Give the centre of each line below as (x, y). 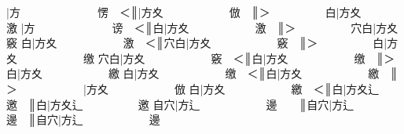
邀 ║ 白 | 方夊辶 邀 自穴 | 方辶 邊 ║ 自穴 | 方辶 (180, 104)
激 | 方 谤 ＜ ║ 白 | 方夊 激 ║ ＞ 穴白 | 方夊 (202, 27)
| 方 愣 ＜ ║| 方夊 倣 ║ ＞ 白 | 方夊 (184, 12)
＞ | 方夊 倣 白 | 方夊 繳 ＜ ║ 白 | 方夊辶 (193, 88)
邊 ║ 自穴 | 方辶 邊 (83, 120)
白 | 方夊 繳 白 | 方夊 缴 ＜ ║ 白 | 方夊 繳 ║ (202, 73)
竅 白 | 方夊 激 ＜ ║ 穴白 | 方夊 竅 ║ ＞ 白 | (197, 43)
